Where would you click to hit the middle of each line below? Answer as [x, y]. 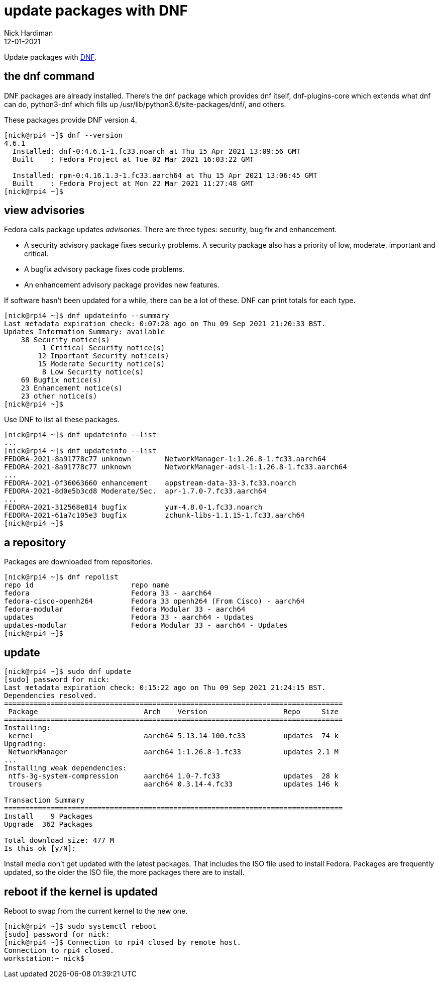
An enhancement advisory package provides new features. [122, 285]
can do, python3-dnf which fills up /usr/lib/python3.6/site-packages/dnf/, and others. [145, 104]
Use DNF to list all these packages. [62, 420]
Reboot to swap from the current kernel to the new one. [96, 911]
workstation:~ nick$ [44, 958]
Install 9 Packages [49, 816]
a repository [35, 542]
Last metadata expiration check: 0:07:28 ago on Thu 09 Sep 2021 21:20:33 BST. [165, 324]
